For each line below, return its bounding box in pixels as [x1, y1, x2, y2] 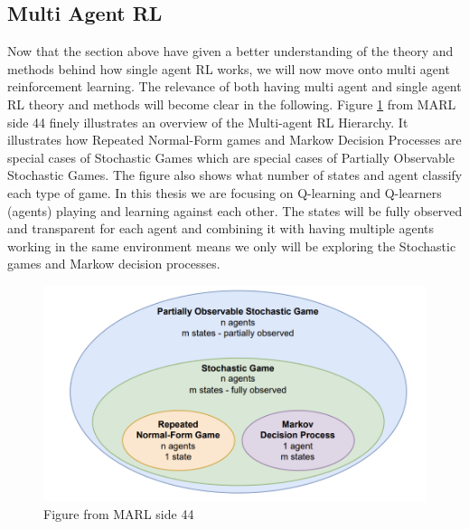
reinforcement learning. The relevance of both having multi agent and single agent [7, 77, 462, 96]
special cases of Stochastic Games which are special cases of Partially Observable [7, 147, 455, 166]
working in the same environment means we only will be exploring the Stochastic [7, 236, 456, 255]
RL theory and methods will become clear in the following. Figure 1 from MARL [7, 94, 456, 113]
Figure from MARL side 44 [43, 505, 194, 524]
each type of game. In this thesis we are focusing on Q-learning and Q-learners [7, 183, 442, 202]
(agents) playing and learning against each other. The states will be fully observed [7, 201, 463, 220]
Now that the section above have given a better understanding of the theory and [7, 42, 454, 61]
